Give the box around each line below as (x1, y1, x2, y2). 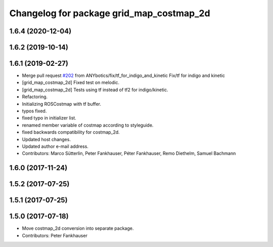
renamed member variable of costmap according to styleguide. (22, 122, 154, 128)
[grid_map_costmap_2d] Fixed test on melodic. (22, 79, 120, 86)
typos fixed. (22, 108, 47, 114)
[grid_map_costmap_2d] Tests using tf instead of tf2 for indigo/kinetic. (22, 87, 169, 93)
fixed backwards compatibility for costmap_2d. (22, 129, 120, 135)
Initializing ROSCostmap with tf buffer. (22, 101, 101, 107)
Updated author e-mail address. (22, 143, 88, 149)
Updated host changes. (22, 136, 71, 142)
